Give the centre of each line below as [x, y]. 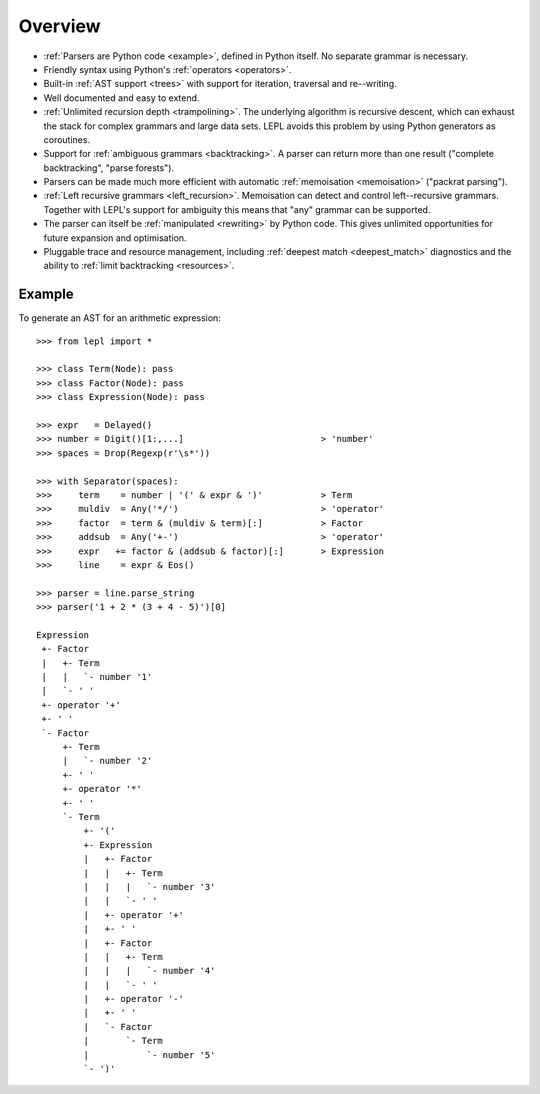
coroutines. [66, 139]
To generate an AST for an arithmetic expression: [120, 318]
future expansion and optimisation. [115, 237]
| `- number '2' [107, 761]
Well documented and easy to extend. [121, 97]
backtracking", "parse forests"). [109, 167]
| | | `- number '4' [149, 971]
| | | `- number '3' [149, 886]
